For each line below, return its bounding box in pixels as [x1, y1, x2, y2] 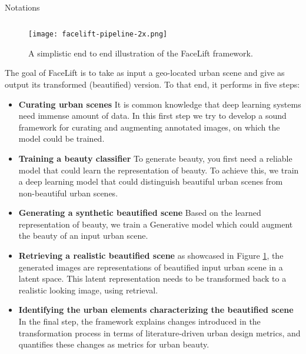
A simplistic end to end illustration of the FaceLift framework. [28, 46, 253, 59]
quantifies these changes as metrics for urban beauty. [18, 338, 209, 350]
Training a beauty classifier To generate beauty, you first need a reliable [18, 152, 292, 164]
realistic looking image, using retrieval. [18, 283, 158, 296]
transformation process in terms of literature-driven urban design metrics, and [18, 326, 301, 339]
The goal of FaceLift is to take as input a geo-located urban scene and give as [5, 66, 285, 79]
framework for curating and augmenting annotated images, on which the [18, 121, 280, 133]
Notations [5, 1, 40, 13]
